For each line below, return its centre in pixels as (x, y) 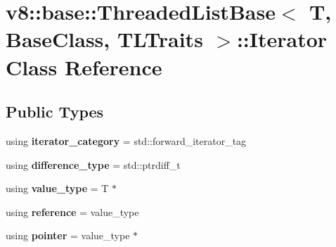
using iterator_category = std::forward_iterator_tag (126, 140)
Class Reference (84, 66)
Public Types (55, 112)
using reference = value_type (72, 211)
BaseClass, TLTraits (104, 39)
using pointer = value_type (68, 235)
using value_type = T (57, 188)
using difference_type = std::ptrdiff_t (93, 164)
